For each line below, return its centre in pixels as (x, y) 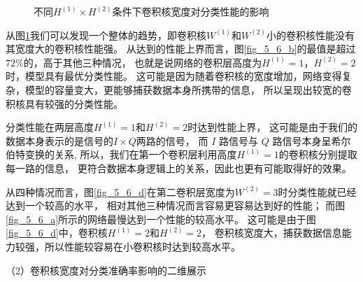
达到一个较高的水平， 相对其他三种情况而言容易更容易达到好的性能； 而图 (176, 205)
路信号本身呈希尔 (312, 140)
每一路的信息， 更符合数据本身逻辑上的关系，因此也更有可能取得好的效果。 (179, 168)
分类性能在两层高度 (50, 127)
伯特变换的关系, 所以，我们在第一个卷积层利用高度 (121, 154)
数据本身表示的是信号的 (59, 140)
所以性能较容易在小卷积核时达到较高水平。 (142, 246)
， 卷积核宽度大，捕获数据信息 (272, 233)
